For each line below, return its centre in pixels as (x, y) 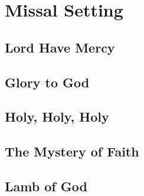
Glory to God (47, 82)
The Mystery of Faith (72, 151)
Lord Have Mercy (60, 47)
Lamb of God (46, 186)
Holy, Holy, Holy (57, 117)
